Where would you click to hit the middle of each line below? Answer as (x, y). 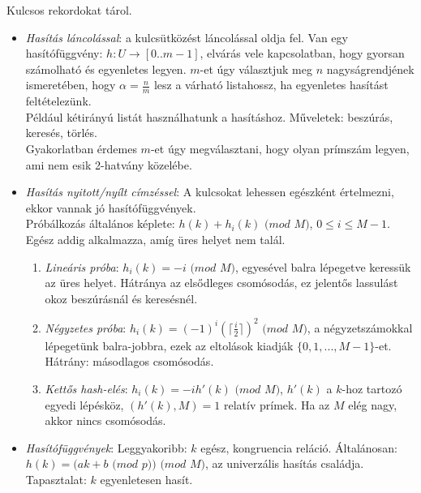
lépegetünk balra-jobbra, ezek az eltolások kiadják (169, 345)
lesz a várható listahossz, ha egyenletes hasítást (271, 85)
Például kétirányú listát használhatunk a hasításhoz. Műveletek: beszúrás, (209, 116)
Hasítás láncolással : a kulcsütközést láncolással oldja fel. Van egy (187, 37)
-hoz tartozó (372, 389)
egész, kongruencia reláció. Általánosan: (299, 447)
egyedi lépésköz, (84, 404)
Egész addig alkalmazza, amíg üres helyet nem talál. (155, 239)
